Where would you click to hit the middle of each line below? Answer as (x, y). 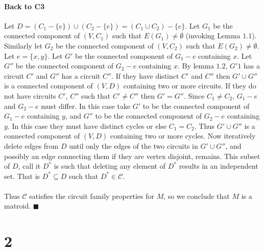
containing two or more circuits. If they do (190, 86)
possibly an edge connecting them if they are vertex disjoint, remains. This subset (132, 156)
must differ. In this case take (86, 106)
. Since (194, 95)
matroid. (18, 206)
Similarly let (23, 45)
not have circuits (30, 95)
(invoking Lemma (213, 36)
